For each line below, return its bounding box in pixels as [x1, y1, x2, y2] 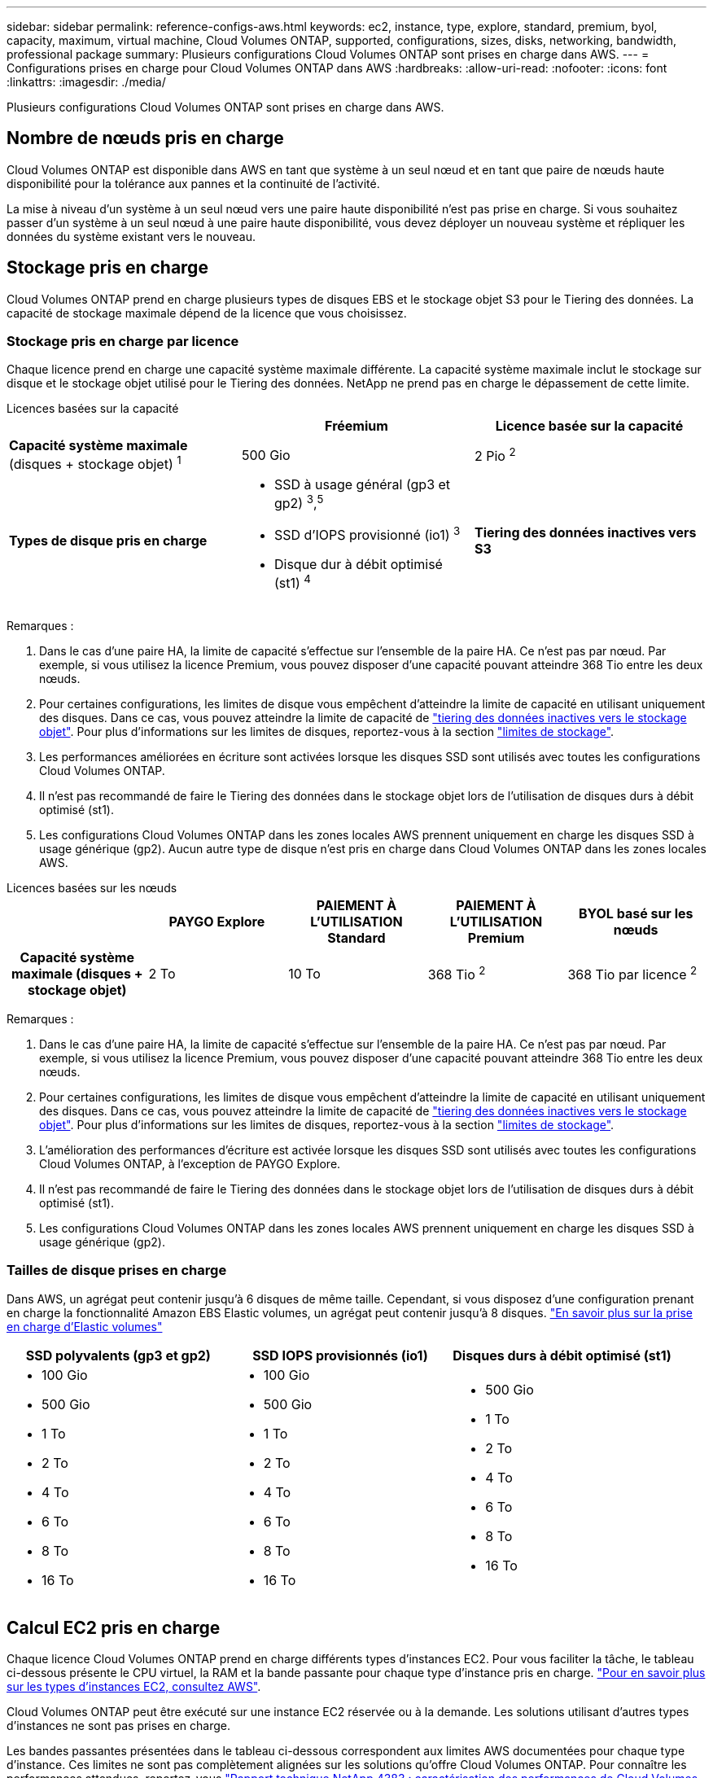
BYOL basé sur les [578, 904, 693, 922]
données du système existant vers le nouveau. [7, 229, 256, 243]
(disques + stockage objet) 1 [9, 453, 182, 473]
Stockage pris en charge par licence [7, 333, 239, 350]
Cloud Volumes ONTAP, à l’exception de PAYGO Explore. [39, 1156, 341, 1171]
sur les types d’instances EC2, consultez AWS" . [7, 1679, 261, 1694]
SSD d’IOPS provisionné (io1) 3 [273, 524, 461, 544]
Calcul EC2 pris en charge [7, 1617, 221, 1638]
